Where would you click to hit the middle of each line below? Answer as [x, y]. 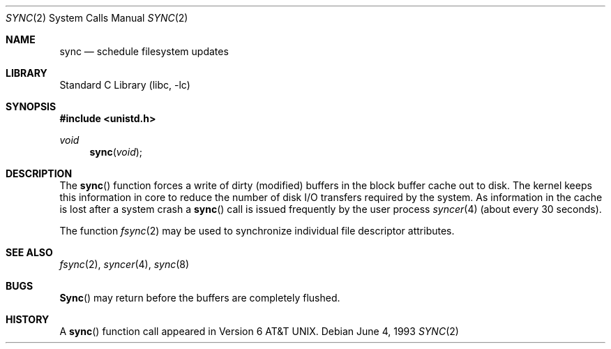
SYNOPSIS [31, 106]
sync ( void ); [116, 152]
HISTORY [28, 319]
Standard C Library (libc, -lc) [125, 85]
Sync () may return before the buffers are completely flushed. [200, 298]
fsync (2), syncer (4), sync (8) [125, 264]
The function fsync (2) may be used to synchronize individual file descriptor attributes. [257, 231]
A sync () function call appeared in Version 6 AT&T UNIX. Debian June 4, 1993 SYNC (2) [259, 331]
